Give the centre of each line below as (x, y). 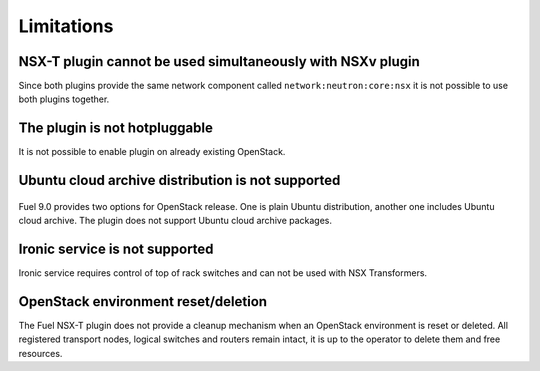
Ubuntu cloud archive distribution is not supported (179, 180)
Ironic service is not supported (116, 248)
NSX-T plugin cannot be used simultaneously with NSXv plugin (219, 61)
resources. (40, 353)
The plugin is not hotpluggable (116, 128)
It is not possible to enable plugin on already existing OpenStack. (152, 152)
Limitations (66, 26)
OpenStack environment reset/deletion (143, 301)
